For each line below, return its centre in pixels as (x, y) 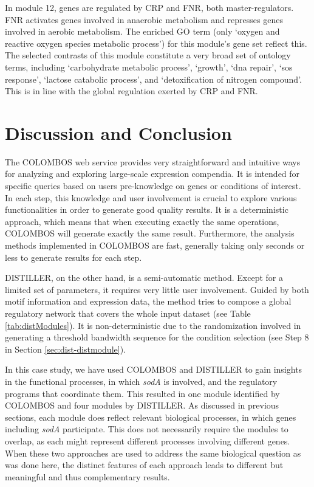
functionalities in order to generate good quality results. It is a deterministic (147, 209)
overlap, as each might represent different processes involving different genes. (148, 440)
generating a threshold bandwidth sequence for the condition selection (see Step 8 (157, 337)
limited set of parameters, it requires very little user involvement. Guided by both (157, 289)
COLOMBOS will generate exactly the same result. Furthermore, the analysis (150, 233)
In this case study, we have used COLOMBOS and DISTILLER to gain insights (154, 369)
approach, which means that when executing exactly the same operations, (142, 221)
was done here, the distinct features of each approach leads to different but (144, 465)
